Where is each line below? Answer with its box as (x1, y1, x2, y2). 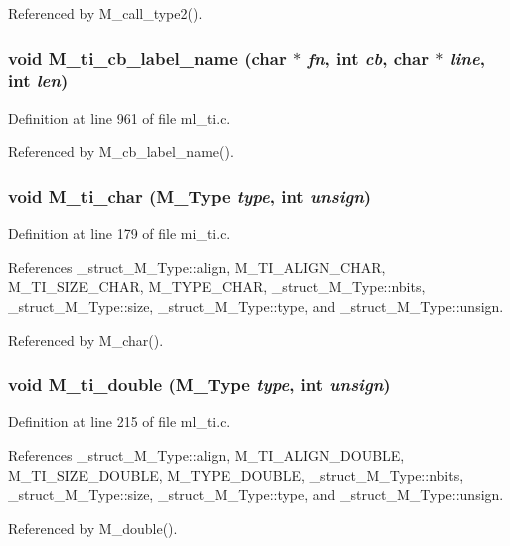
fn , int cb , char (307, 45, 429, 70)
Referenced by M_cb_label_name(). (8, 141, 234, 162)
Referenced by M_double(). (8, 517, 178, 538)
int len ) (8, 68, 69, 93)
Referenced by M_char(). (8, 329, 164, 350)
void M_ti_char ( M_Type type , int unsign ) (8, 183, 372, 208)
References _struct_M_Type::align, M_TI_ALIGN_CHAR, (8, 256, 386, 277)
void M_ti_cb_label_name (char (8, 45, 287, 70)
